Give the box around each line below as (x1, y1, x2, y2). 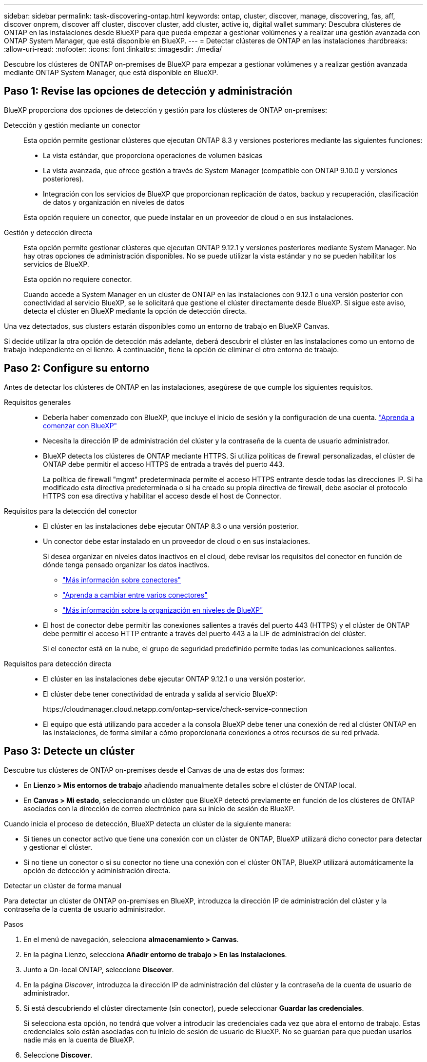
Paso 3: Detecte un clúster (4, 745, 135, 758)
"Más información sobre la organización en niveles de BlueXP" (62, 605, 263, 614)
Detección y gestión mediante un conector (4, 120, 140, 129)
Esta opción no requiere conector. (23, 275, 132, 283)
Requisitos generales (4, 398, 71, 406)
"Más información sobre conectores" (62, 575, 181, 584)
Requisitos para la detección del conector (4, 506, 137, 515)
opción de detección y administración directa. (23, 866, 171, 875)
